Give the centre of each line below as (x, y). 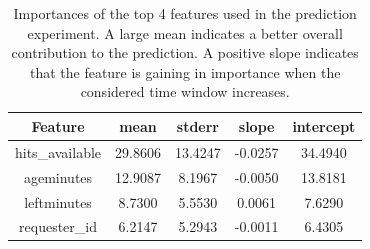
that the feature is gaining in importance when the (185, 71)
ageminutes (58, 176)
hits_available (58, 151)
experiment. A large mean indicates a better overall (185, 32)
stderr (197, 125)
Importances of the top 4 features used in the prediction (185, 13)
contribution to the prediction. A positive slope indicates (185, 52)
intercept (324, 125)
